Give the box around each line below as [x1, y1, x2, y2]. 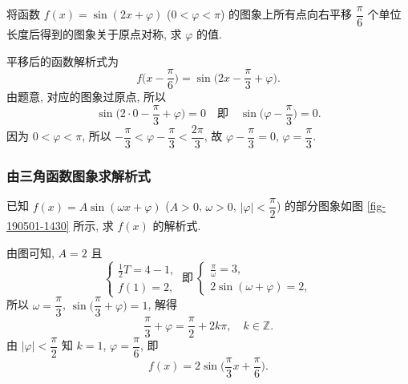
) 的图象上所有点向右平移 [220, 6, 353, 22]
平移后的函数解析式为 [6, 52, 119, 69]
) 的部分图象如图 [276, 197, 364, 214]
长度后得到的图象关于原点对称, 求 [6, 26, 182, 42]
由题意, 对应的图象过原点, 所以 [6, 88, 167, 105]
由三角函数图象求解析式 [6, 165, 151, 185]
